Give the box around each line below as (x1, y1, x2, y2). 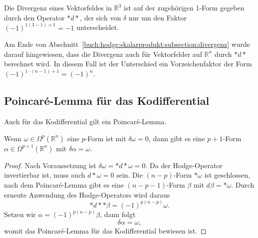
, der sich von (80, 12, 121, 22)
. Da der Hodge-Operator (145, 160, 223, 170)
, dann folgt (100, 209, 136, 220)
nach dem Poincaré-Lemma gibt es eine (4, 180, 124, 190)
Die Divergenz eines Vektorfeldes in (4, 2, 112, 12)
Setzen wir (4, 209, 36, 220)
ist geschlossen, (204, 170, 251, 180)
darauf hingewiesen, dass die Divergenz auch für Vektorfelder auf (4, 48, 202, 59)
